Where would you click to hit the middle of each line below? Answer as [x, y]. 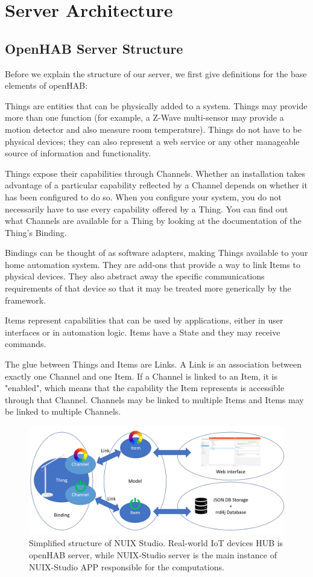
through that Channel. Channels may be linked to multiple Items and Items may [154, 399]
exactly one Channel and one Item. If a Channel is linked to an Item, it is [141, 376]
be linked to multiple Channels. [63, 411]
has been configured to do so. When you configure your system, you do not [143, 196]
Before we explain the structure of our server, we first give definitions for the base [156, 73]
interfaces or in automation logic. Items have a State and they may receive [143, 332]
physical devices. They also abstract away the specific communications [135, 276]
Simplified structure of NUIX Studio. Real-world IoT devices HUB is [156, 543]
